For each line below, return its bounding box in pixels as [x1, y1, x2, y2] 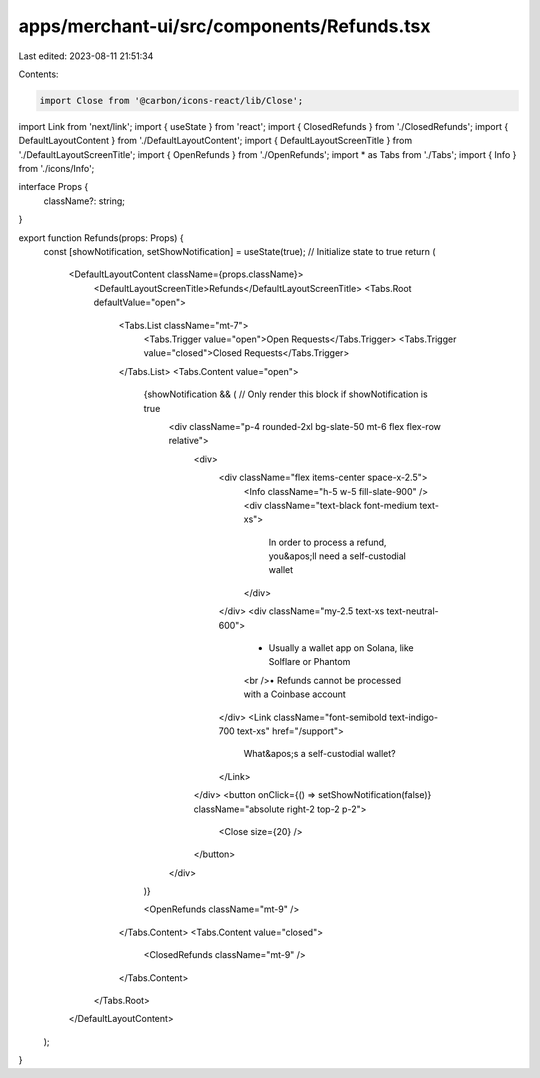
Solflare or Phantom [268, 656, 351, 668]
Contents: [18, 68, 59, 80]
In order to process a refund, [268, 536, 387, 548]
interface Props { [18, 181, 89, 193]
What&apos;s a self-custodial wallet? [243, 748, 396, 760]
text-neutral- [386, 605, 439, 617]
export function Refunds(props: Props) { [18, 231, 184, 244]
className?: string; [43, 195, 125, 207]
